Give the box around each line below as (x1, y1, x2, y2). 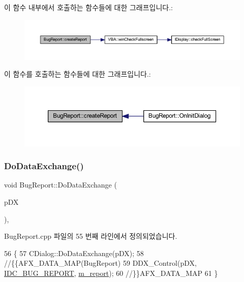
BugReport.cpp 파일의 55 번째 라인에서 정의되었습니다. (4, 231, 177, 241)
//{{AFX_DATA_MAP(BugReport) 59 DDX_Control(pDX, (4, 258, 197, 268)
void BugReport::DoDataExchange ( (4, 179, 117, 190)
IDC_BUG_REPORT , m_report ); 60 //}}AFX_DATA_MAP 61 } (4, 267, 218, 278)
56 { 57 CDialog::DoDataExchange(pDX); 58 (4, 247, 144, 258)
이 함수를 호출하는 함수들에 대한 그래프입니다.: (4, 69, 151, 79)
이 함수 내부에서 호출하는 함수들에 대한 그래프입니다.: (4, 2, 173, 12)
